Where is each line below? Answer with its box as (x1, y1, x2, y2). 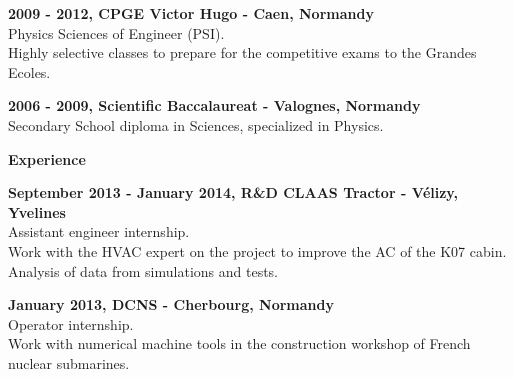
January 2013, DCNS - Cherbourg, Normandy (8, 294, 334, 315)
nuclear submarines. (8, 352, 130, 373)
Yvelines (8, 201, 66, 222)
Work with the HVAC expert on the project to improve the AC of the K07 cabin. (8, 240, 507, 261)
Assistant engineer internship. (8, 221, 190, 242)
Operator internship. (8, 313, 134, 334)
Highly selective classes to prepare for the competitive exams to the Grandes (8, 42, 477, 63)
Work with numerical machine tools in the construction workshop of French (8, 333, 471, 354)
